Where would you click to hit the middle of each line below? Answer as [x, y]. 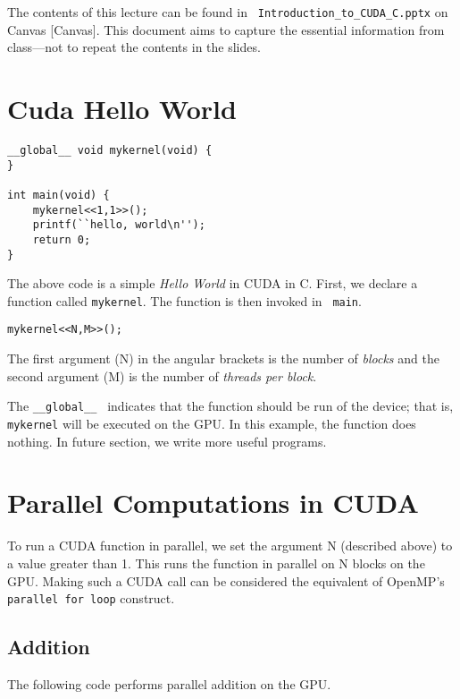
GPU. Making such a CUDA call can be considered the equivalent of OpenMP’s [226, 580]
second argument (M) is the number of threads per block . [162, 375]
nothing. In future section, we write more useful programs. [167, 441]
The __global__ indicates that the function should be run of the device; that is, [230, 406]
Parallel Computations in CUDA [213, 503]
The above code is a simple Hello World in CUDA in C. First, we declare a [213, 283]
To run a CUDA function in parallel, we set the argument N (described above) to [230, 546]
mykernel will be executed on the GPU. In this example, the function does [212, 423]
